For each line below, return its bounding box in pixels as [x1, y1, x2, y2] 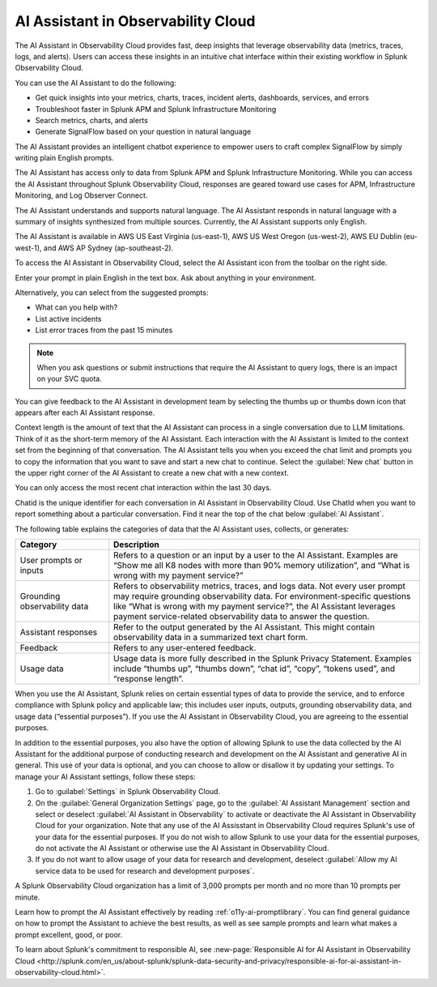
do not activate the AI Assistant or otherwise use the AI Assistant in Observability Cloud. [35, 844, 329, 853]
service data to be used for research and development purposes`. [35, 865, 255, 875]
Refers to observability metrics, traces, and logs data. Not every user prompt [113, 580, 406, 592]
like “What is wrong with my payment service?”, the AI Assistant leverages [113, 600, 396, 612]
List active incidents [35, 314, 102, 323]
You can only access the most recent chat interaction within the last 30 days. [15, 483, 272, 493]
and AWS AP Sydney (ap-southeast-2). [43, 243, 174, 253]
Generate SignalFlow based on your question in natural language [35, 126, 252, 137]
